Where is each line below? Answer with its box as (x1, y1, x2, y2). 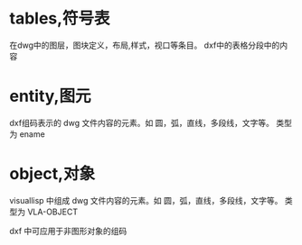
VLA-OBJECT (26, 206, 79, 217)
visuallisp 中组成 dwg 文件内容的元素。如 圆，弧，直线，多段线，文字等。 (9, 195, 283, 205)
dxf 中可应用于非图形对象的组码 (9, 225, 127, 236)
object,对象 (9, 164, 96, 185)
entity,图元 (9, 86, 91, 106)
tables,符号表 (9, 8, 110, 29)
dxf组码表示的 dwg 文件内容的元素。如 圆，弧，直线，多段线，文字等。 (9, 117, 274, 128)
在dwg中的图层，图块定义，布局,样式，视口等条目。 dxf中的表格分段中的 (9, 40, 280, 50)
